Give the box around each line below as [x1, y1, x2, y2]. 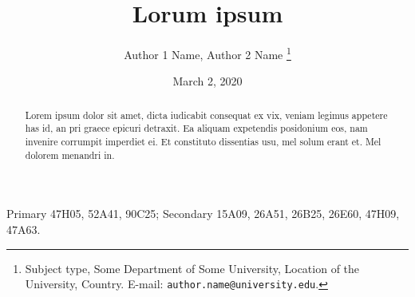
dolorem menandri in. [25, 148, 115, 161]
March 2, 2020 [172, 73, 243, 89]
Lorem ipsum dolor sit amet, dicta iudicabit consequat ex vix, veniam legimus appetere [25, 108, 388, 121]
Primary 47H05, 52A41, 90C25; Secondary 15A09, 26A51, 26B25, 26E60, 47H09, [6, 205, 400, 222]
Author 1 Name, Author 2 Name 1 [124, 44, 291, 62]
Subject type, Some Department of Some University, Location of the [25, 259, 360, 276]
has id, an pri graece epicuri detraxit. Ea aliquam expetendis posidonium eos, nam [25, 121, 368, 135]
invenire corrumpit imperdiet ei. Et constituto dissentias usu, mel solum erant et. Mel [25, 135, 381, 148]
